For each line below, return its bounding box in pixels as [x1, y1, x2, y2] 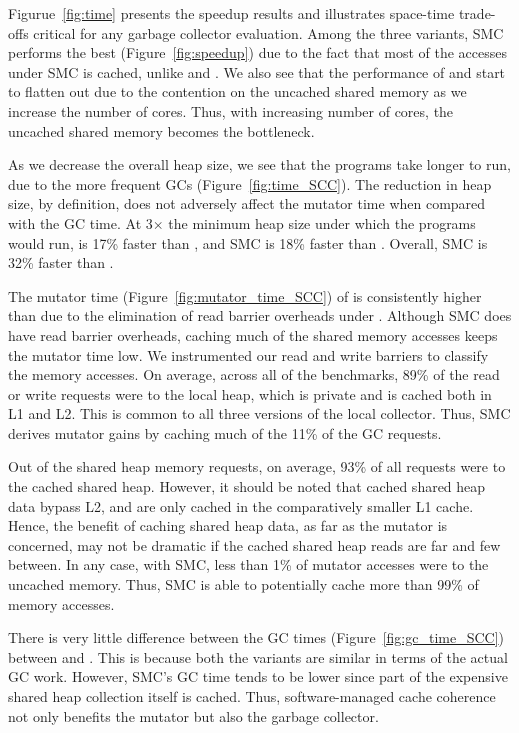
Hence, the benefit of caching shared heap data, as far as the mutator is [8, 515, 448, 536]
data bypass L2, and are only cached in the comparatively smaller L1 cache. [8, 495, 474, 516]
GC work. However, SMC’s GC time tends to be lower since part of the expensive [8, 666, 508, 687]
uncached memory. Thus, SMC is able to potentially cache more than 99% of [8, 574, 479, 595]
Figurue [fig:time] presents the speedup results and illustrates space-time [8, 3, 455, 23]
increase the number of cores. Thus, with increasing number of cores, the [8, 100, 454, 121]
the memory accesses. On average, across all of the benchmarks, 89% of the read [8, 364, 500, 385]
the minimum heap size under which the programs [168, 212, 476, 233]
